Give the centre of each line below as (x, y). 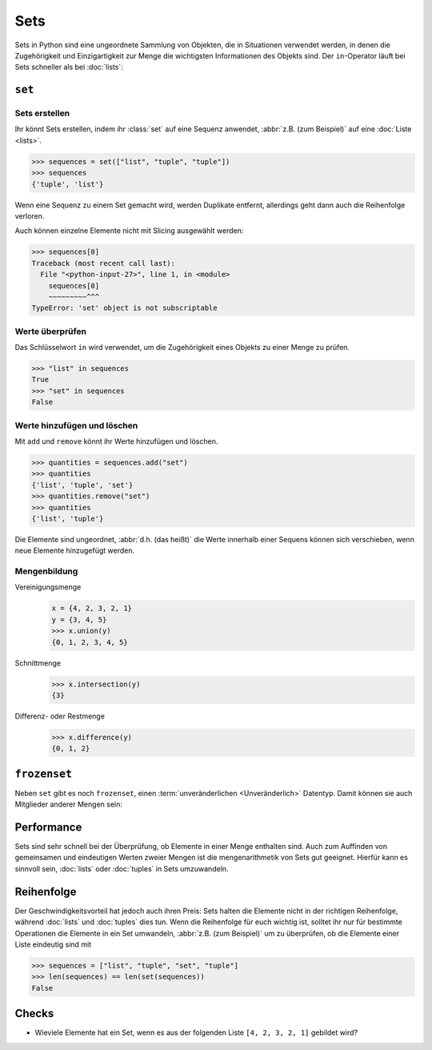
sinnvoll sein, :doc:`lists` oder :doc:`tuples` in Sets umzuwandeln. (122, 868)
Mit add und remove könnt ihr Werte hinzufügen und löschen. (116, 441)
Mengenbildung (46, 571)
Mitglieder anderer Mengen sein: (69, 804)
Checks (34, 1014)
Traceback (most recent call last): (104, 263)
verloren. (30, 216)
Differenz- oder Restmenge (60, 716)
